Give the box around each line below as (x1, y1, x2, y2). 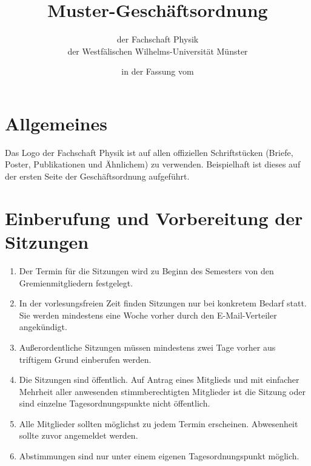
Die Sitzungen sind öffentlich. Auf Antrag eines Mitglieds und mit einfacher (19, 373, 299, 386)
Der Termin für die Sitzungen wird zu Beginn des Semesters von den (19, 264, 274, 277)
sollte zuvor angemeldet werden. (19, 429, 138, 442)
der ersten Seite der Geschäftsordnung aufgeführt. (5, 170, 190, 183)
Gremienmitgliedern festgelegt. (19, 276, 133, 289)
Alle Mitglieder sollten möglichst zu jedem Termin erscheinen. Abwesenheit (19, 417, 298, 430)
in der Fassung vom (121, 65, 194, 78)
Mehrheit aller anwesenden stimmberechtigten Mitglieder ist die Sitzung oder (19, 385, 306, 397)
